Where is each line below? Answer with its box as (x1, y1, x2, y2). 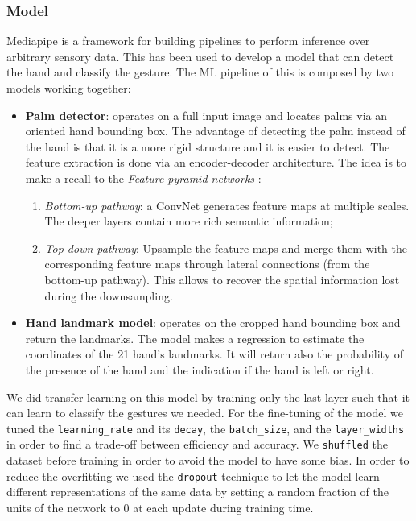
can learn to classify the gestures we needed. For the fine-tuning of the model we (6, 404, 403, 421)
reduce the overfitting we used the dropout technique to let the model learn (6, 467, 380, 484)
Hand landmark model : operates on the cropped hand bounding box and (25, 314, 401, 331)
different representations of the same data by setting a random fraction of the (6, 483, 389, 500)
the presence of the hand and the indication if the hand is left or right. (25, 361, 374, 378)
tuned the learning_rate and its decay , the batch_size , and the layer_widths (6, 420, 405, 436)
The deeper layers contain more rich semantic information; (44, 213, 333, 229)
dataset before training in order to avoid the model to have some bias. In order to (6, 452, 410, 468)
